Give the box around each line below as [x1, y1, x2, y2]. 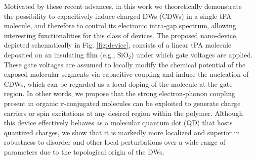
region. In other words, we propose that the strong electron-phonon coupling [4, 88, 235, 99]
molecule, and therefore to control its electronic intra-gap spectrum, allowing [4, 20, 236, 31]
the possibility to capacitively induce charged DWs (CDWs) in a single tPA [4, 10, 232, 21]
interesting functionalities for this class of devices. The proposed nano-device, [4, 30, 238, 40]
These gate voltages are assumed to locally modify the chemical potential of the [4, 59, 246, 69]
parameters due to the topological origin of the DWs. [4, 146, 165, 157]
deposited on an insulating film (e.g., [4, 49, 115, 59]
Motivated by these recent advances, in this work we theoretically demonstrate [4, 1, 242, 11]
